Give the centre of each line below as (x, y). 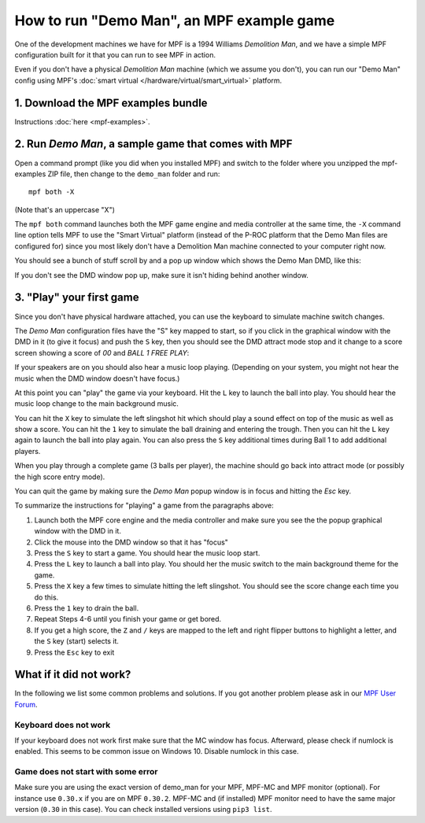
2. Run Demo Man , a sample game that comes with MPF (153, 144)
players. (28, 451)
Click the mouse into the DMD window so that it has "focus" (131, 542)
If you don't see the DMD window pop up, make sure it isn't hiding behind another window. (161, 275)
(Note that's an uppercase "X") (65, 209)
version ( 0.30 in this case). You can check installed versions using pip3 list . (143, 810)
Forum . (26, 704)
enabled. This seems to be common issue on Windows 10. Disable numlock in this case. (157, 751)
